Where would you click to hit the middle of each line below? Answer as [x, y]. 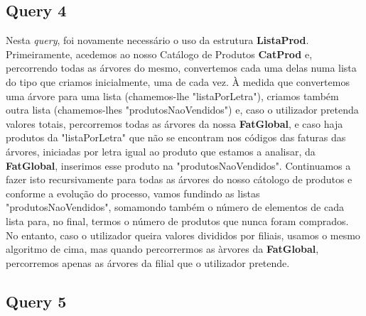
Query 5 [36, 301]
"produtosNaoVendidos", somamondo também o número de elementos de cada [175, 207]
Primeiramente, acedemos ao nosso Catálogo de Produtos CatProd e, [159, 54]
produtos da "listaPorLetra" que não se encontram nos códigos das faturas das [176, 137]
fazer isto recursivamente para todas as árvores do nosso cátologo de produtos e [179, 179]
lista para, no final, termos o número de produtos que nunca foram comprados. [177, 220]
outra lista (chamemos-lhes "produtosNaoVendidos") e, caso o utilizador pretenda [182, 110]
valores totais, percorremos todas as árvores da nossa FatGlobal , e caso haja [174, 123]
